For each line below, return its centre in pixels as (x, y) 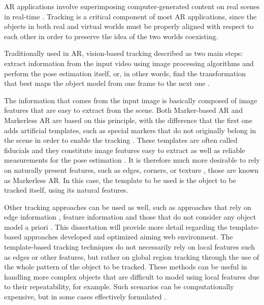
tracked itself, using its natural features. (66, 190)
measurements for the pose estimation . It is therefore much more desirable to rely (132, 160)
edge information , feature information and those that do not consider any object (130, 217)
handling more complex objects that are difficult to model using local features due (132, 276)
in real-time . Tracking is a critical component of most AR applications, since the (130, 16)
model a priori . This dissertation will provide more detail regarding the (116, 226)
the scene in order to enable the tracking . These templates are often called (121, 140)
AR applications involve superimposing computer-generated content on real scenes (132, 6)
